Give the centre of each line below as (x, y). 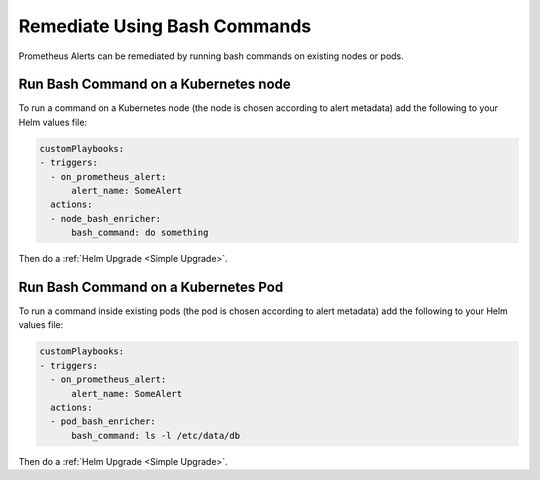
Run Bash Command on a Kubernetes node (155, 84)
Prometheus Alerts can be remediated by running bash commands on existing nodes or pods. (211, 56)
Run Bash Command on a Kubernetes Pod (151, 286)
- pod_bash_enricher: (103, 421)
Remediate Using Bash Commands (165, 26)
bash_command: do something (140, 233)
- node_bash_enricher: (106, 218)
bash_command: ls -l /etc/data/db (155, 435)
